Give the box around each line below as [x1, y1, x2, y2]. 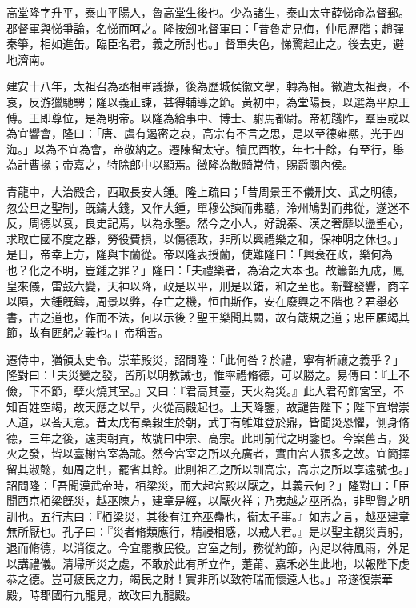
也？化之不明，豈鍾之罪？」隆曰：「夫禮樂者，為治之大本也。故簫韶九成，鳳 [6, 261, 404, 278]
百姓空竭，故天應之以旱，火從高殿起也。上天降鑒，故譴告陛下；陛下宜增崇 [17, 398, 410, 414]
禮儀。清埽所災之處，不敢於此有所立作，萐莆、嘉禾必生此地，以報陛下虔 [28, 554, 410, 571]
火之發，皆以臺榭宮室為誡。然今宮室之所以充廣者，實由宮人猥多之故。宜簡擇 [6, 445, 410, 462]
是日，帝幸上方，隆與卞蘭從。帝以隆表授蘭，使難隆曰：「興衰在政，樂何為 [6, 246, 393, 262]
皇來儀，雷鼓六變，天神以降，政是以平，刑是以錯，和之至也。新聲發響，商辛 [6, 277, 410, 294]
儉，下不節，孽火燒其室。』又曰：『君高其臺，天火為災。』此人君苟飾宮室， [6, 382, 393, 399]
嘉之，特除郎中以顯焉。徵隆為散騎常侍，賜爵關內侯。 [73, 156, 354, 173]
